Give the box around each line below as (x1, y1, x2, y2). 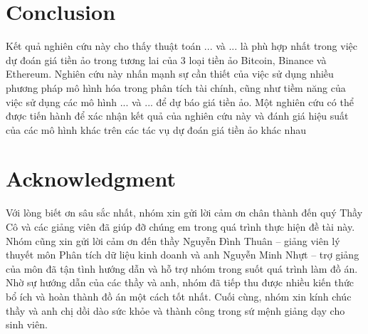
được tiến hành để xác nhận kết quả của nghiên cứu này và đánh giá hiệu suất (6, 108, 349, 123)
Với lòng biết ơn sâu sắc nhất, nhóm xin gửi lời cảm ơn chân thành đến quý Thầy (6, 205, 363, 220)
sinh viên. (6, 317, 48, 332)
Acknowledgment (6, 164, 176, 193)
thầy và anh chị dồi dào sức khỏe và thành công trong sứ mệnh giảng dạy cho (6, 303, 345, 318)
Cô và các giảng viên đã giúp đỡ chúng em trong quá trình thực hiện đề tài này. (6, 219, 355, 234)
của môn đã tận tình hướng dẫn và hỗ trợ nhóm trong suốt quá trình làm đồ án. (6, 261, 358, 276)
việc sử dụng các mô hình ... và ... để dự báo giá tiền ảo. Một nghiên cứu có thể (6, 94, 354, 109)
